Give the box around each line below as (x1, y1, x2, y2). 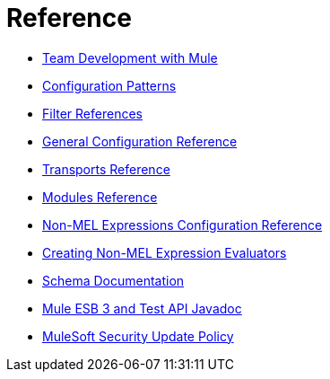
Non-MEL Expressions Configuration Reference (42, 216, 323, 233)
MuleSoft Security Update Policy (42, 328, 234, 344)
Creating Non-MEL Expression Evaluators (42, 244, 287, 260)
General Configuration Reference (42, 133, 238, 149)
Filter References (42, 105, 143, 121)
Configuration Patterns (42, 77, 177, 93)
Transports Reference (42, 161, 170, 177)
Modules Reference (42, 189, 158, 205)
